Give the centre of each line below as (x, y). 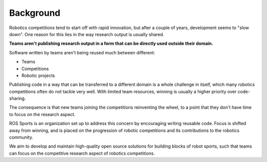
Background (35, 13)
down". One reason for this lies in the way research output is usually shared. (87, 34)
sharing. (18, 98)
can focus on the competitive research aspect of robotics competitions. (82, 153)
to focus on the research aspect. (42, 114)
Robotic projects (38, 75)
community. (21, 137)
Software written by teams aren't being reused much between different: (82, 52)
